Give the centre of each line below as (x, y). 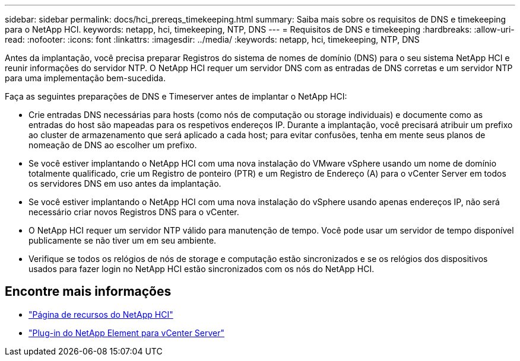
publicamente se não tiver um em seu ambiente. (123, 240)
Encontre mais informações (88, 292)
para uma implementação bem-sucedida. (85, 78)
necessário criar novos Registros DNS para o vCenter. (134, 212)
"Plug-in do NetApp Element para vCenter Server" (127, 333)
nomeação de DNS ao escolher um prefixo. (113, 145)
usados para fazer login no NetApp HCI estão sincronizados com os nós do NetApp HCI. (202, 269)
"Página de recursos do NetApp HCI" (101, 314)
